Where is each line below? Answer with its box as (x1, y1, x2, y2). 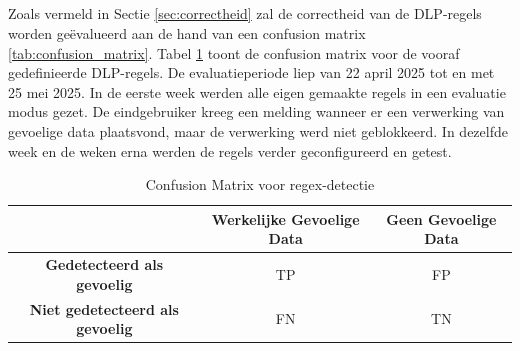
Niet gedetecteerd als (29, 298, 179, 319)
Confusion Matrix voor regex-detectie (145, 174, 375, 195)
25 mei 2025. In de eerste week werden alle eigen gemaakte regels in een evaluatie (8, 81, 506, 102)
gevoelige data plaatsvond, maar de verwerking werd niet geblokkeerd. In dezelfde (8, 120, 508, 141)
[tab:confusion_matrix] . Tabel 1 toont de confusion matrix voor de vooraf (8, 42, 460, 63)
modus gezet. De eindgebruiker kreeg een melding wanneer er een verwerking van (8, 101, 505, 122)
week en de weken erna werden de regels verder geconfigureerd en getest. (8, 140, 452, 161)
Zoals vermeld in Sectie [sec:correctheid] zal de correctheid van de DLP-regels (8, 3, 482, 24)
